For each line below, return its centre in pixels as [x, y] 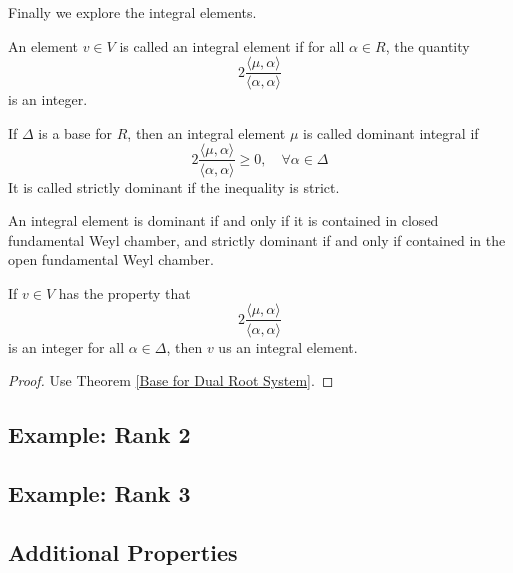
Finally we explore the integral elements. [132, 12]
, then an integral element [206, 132]
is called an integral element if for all [232, 45]
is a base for [75, 132]
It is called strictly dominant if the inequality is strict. [174, 186]
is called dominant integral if [391, 132]
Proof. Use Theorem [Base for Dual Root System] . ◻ [171, 380]
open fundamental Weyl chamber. [111, 259]
